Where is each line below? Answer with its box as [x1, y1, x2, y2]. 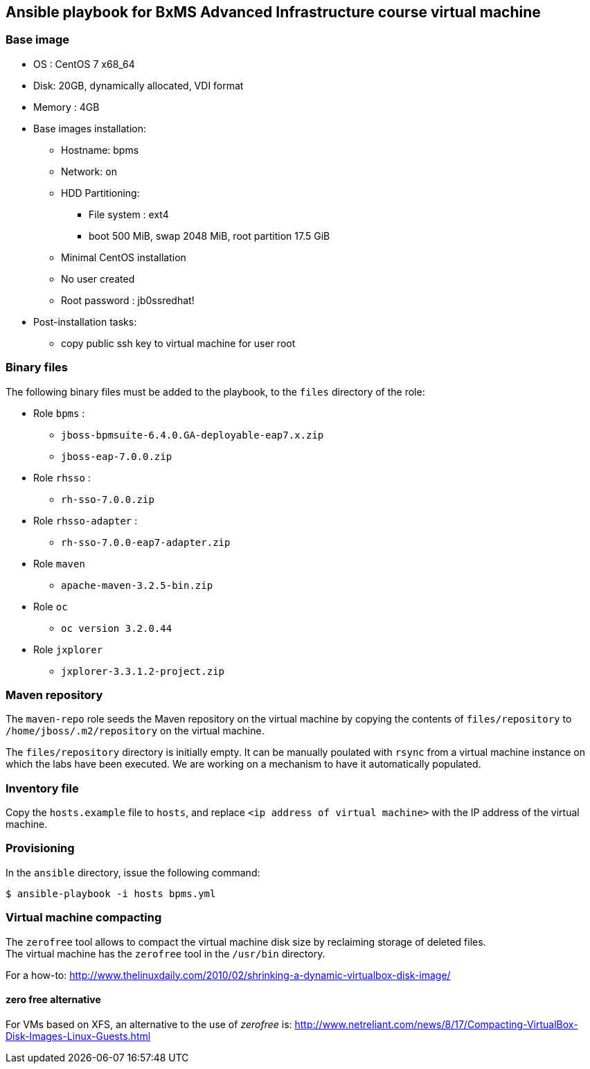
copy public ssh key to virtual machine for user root [61, 337, 296, 349]
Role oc [33, 600, 68, 612]
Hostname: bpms [61, 143, 139, 156]
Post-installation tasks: [33, 315, 137, 328]
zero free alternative [6, 993, 101, 1006]
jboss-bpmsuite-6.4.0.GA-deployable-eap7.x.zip [61, 429, 324, 441]
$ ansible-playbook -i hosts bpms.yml [6, 887, 216, 899]
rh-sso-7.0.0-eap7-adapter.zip [61, 536, 231, 548]
